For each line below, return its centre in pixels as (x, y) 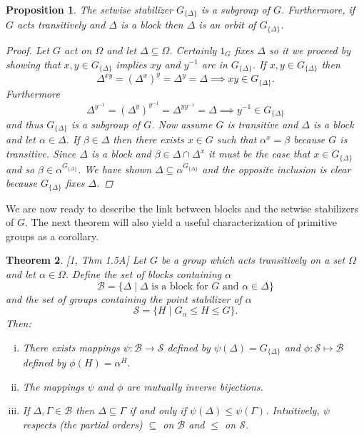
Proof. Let (28, 50)
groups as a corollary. (52, 236)
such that (237, 139)
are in (214, 64)
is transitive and (263, 124)
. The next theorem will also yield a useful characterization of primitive (181, 222)
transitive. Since (41, 154)
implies (131, 64)
